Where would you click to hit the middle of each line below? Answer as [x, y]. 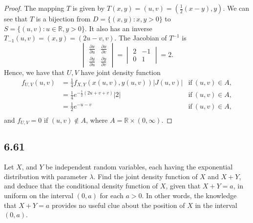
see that [16, 19]
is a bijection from [63, 19]
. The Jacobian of [141, 38]
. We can [236, 8]
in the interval [216, 205]
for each [112, 195]
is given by [89, 8]
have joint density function [121, 72]
